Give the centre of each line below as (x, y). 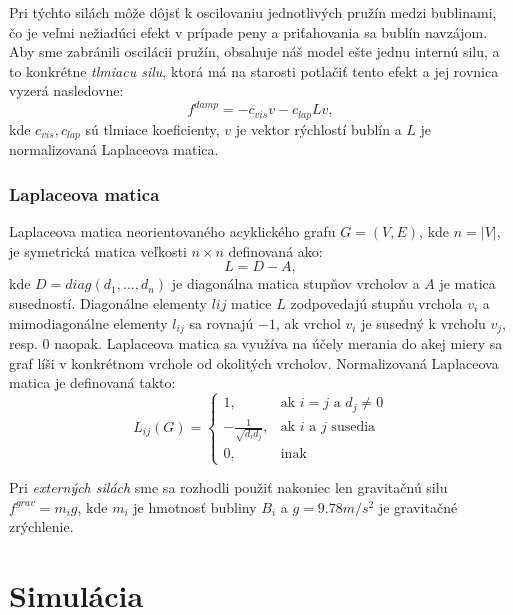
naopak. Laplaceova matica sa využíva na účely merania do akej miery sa (278, 343)
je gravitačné (418, 506)
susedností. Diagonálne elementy (108, 302)
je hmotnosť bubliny (195, 506)
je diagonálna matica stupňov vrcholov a (295, 283)
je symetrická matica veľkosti (98, 250)
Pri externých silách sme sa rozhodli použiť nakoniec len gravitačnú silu (228, 487)
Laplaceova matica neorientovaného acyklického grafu (172, 231)
